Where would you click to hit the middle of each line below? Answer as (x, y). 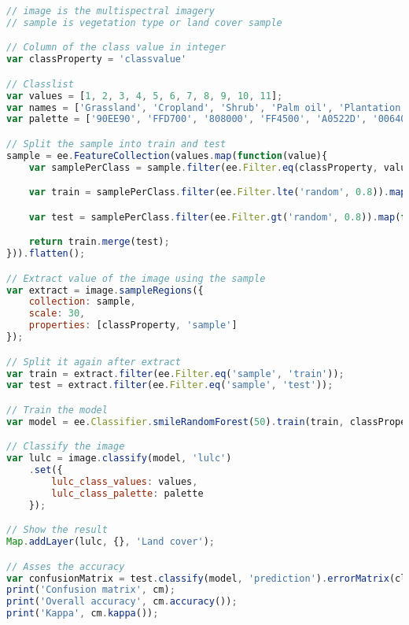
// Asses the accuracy (66, 566)
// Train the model (57, 410)
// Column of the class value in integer (116, 48)
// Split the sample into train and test (116, 144)
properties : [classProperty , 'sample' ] (133, 325)
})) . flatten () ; (46, 254)
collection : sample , (82, 302)
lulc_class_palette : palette (127, 493)
